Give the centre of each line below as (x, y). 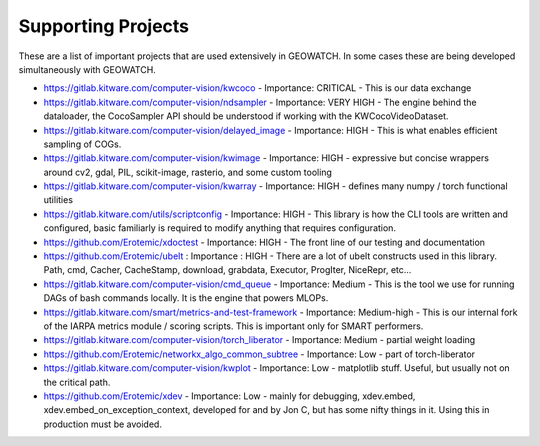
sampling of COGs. (82, 144)
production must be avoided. (102, 424)
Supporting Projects (104, 26)
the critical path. (77, 382)
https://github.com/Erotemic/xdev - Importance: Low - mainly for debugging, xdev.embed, (229, 396)
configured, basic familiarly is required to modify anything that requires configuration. (220, 228)
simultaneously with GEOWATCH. (87, 69)
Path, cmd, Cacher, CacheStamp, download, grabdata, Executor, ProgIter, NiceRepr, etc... (227, 270)
